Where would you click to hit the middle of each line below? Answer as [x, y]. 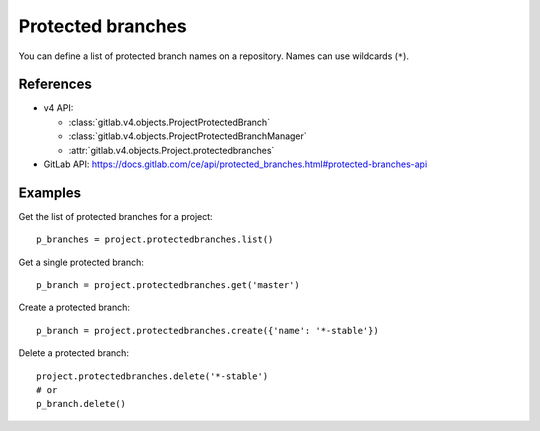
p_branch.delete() [81, 404]
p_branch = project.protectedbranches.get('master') [168, 285]
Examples [50, 192]
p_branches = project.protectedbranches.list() [155, 239]
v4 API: [58, 108]
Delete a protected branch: [74, 353]
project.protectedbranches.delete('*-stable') [152, 376]
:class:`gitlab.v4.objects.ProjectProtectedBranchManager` [187, 136]
